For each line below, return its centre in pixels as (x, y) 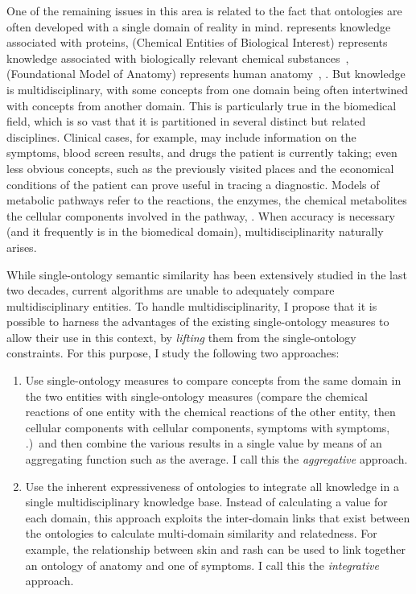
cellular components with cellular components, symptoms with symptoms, (208, 427)
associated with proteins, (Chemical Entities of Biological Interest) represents (197, 42)
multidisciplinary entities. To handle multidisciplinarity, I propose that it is (192, 305)
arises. (22, 247)
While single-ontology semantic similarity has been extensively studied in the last (207, 274)
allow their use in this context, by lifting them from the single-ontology (181, 337)
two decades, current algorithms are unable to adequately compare (171, 290)
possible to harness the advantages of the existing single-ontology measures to (198, 322)
